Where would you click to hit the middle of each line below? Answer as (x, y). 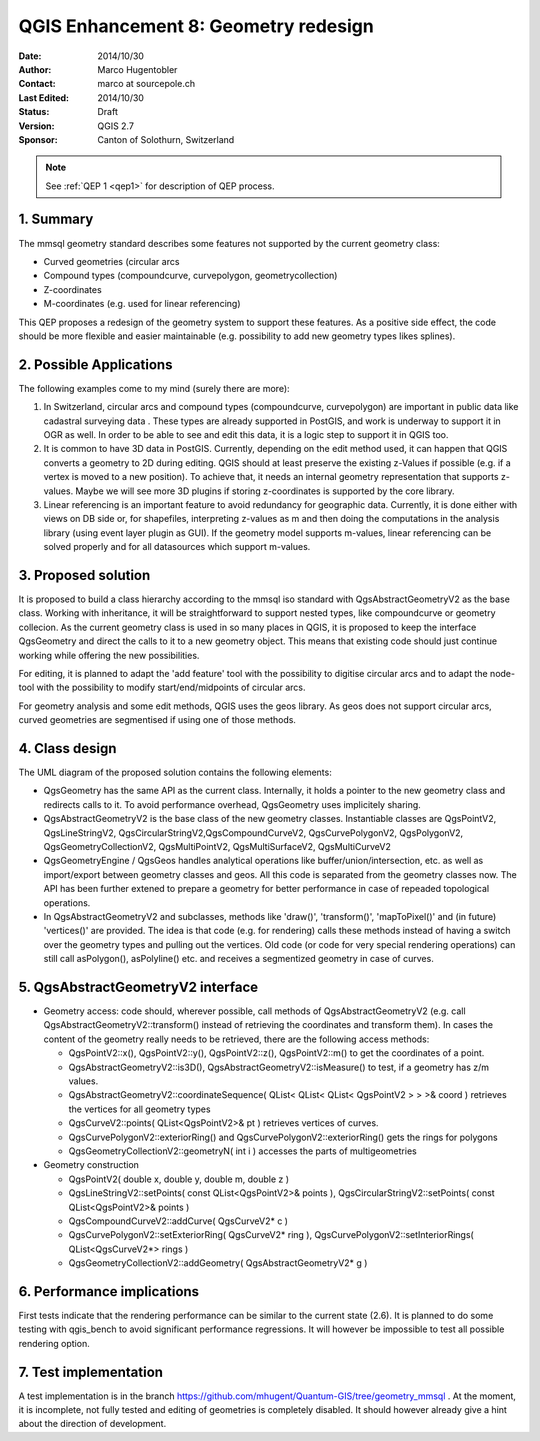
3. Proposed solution (84, 575)
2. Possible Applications (95, 364)
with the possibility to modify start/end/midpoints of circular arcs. (171, 687)
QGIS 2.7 (116, 126)
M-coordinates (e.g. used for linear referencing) (142, 304)
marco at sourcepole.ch (146, 84)
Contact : (37, 84)
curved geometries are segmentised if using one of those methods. (157, 720)
